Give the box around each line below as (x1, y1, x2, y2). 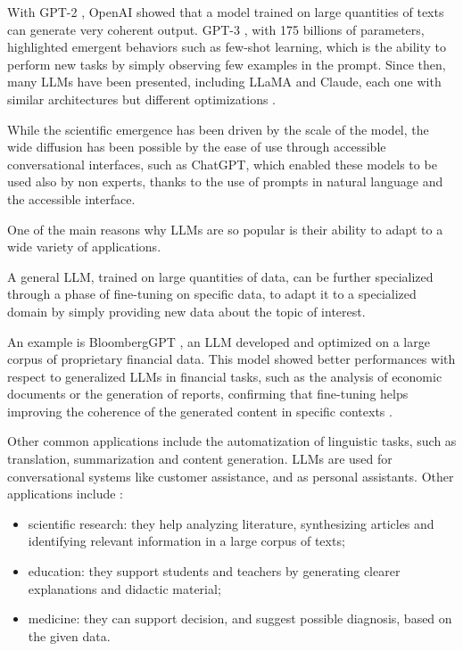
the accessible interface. (7, 189, 136, 208)
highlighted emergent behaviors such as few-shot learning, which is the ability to (7, 37, 447, 56)
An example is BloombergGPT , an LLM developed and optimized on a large (7, 332, 430, 350)
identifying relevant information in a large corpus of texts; (28, 532, 345, 550)
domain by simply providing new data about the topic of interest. (7, 301, 366, 320)
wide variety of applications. (7, 237, 161, 256)
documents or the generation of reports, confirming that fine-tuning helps (7, 384, 409, 403)
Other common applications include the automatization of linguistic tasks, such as (7, 432, 457, 450)
